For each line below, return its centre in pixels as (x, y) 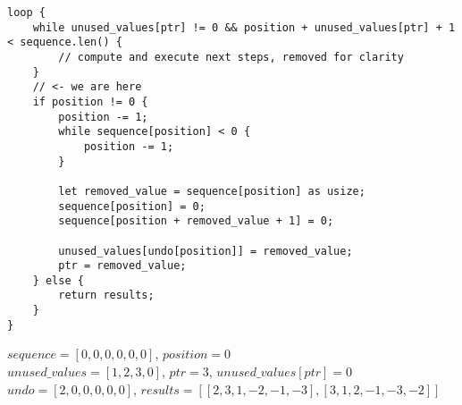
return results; (106, 295)
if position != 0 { (90, 101)
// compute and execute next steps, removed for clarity (231, 57)
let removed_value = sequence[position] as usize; (212, 191)
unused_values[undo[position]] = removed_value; (206, 251)
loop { (26, 13)
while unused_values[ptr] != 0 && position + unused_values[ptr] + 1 (244, 27)
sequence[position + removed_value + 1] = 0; (196, 221)
